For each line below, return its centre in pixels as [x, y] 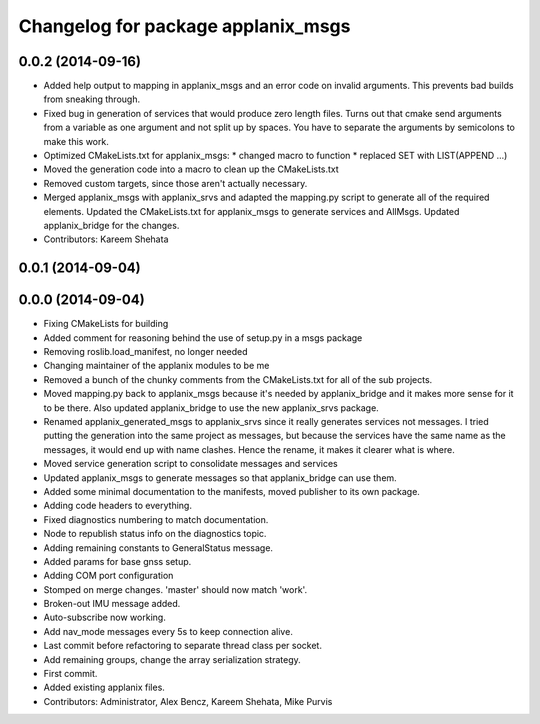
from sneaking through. [91, 99]
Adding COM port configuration [108, 576]
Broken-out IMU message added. [112, 604]
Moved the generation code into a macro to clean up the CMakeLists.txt [191, 169]
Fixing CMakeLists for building [106, 324]
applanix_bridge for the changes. [111, 225]
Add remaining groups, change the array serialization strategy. [172, 659]
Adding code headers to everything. [117, 506]
